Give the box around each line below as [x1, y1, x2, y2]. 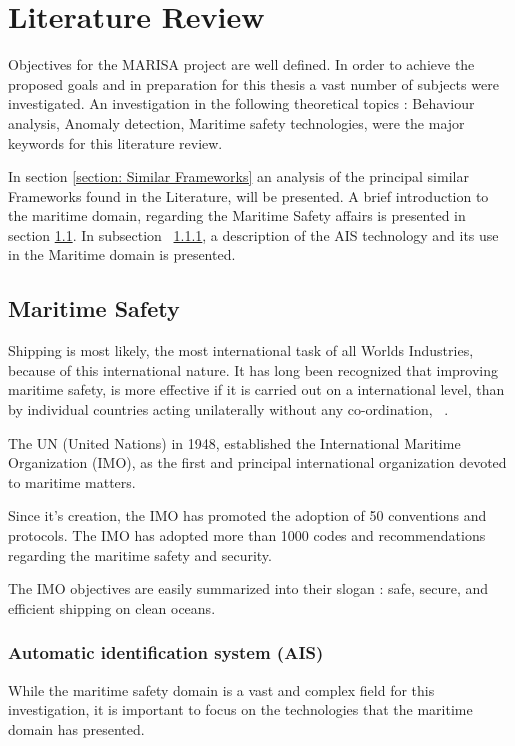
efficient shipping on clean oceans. [8, 597, 216, 618]
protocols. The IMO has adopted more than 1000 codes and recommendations [8, 525, 486, 546]
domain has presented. [8, 718, 145, 739]
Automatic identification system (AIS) [8, 640, 324, 665]
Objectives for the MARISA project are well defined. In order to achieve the [8, 54, 475, 75]
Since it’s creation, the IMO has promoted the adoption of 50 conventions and [8, 505, 487, 526]
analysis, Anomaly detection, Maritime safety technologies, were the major [8, 112, 465, 133]
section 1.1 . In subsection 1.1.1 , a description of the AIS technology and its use [8, 224, 499, 245]
